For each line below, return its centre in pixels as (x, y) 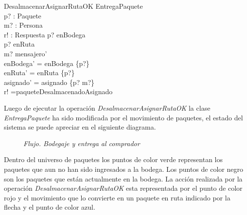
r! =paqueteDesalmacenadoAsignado (58, 91)
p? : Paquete (23, 15)
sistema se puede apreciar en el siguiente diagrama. (80, 127)
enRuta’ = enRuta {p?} (39, 73)
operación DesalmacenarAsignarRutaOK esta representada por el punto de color (123, 188)
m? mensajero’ (26, 53)
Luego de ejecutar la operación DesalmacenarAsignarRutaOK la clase (107, 107)
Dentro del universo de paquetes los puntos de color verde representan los (114, 159)
